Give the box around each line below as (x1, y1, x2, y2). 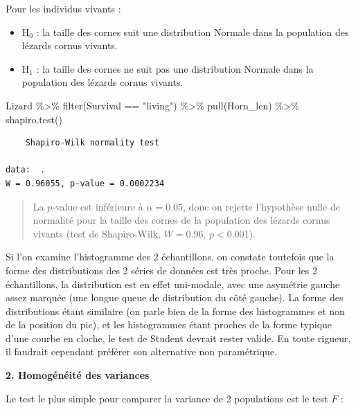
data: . (6, 165, 46, 175)
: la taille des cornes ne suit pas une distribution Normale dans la (36, 61, 314, 75)
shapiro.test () (6, 112, 62, 126)
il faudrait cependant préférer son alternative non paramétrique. (6, 344, 278, 359)
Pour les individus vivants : (6, 1, 121, 15)
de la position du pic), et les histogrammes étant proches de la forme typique (6, 317, 332, 332)
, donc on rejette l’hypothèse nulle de (183, 199, 340, 213)
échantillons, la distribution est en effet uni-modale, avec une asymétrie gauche (6, 276, 340, 291)
